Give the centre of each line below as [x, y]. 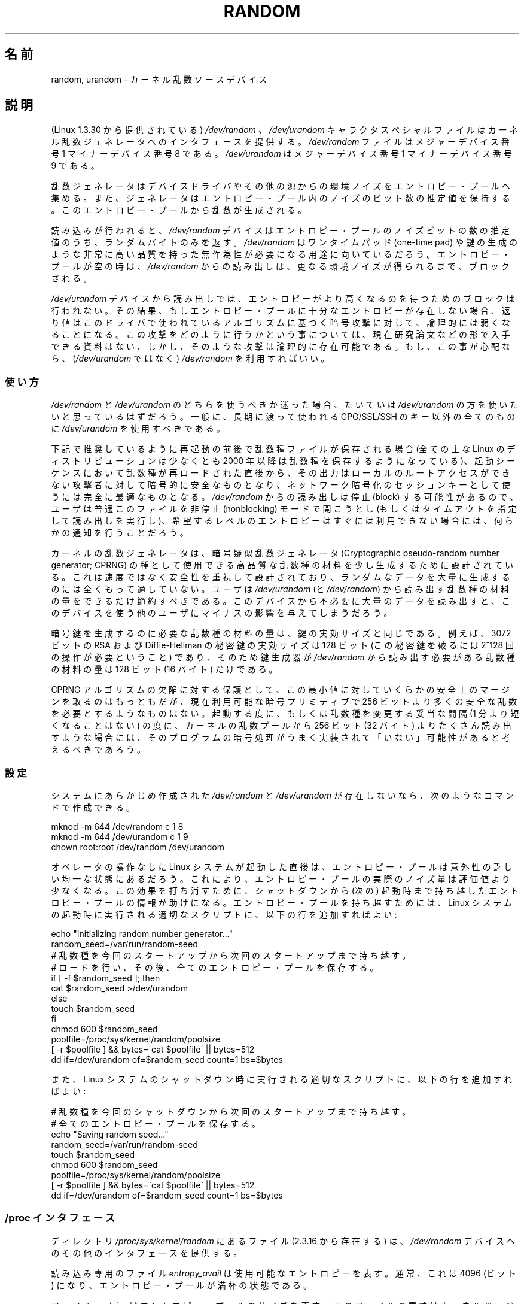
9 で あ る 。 [75, 166]
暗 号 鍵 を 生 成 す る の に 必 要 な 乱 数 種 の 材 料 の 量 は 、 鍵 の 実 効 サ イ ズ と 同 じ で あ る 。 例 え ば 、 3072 [281, 633]
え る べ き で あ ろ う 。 [98, 750]
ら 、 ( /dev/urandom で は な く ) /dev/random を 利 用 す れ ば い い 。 [190, 359]
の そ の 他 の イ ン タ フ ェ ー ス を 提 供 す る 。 [147, 1253]
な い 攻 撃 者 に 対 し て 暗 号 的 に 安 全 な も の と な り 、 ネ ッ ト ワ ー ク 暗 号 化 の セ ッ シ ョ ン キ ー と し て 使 [281, 485]
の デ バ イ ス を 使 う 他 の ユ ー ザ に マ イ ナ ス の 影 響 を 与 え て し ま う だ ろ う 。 [222, 613]
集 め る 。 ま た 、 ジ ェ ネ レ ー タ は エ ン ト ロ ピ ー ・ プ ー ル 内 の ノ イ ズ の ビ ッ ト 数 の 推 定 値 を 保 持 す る [281, 198]
